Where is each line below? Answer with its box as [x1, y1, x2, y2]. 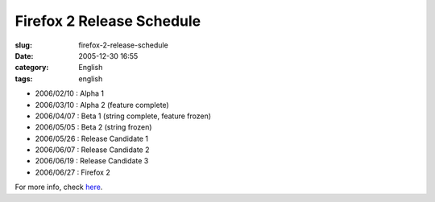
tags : [14, 73, 33, 84]
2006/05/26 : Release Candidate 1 [35, 134, 149, 143]
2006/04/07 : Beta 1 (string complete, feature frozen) [35, 111, 212, 121]
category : [14, 63, 49, 72]
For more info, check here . [14, 182, 103, 192]
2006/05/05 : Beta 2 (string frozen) [35, 122, 152, 132]
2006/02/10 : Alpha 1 [35, 89, 105, 98]
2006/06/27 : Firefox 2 [35, 167, 110, 177]
